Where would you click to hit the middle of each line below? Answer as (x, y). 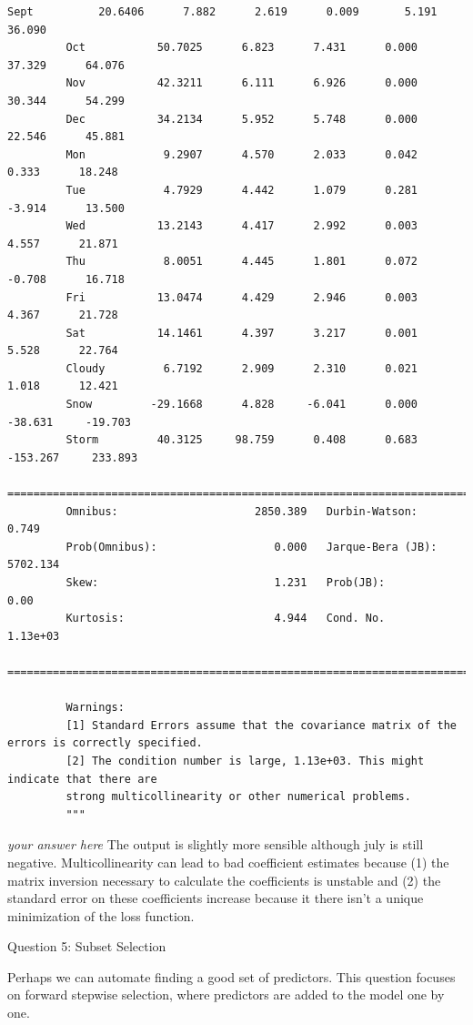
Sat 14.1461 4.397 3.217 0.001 (242, 333)
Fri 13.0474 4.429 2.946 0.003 (242, 297)
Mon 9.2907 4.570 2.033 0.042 (242, 154)
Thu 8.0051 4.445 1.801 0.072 (242, 262)
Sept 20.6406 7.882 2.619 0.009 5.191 (222, 12)
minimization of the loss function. (101, 915)
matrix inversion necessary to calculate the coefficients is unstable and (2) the (224, 880)
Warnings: (95, 708)
